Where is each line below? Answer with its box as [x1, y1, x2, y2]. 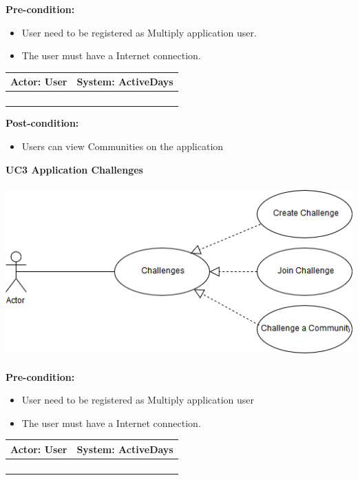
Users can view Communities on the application [21, 138, 224, 153]
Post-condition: [6, 116, 79, 130]
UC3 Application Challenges [6, 162, 143, 176]
